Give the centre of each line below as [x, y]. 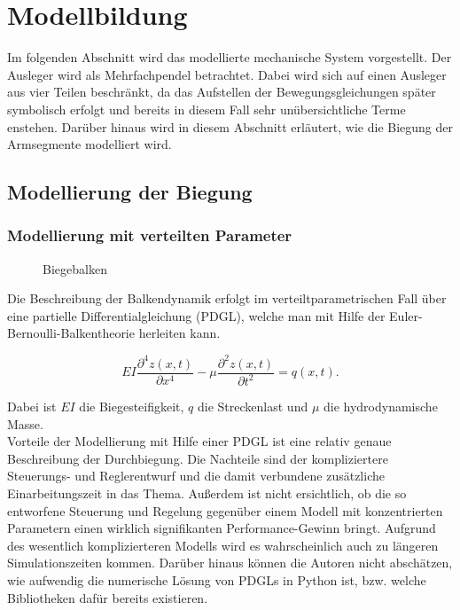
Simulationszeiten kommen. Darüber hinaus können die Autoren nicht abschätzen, [230, 563]
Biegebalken [75, 268]
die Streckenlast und [253, 406]
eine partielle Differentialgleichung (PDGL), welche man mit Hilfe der [196, 315]
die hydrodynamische [380, 406]
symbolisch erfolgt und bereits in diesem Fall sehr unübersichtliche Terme [207, 109]
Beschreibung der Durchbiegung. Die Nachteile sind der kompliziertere [198, 458]
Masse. [25, 423]
